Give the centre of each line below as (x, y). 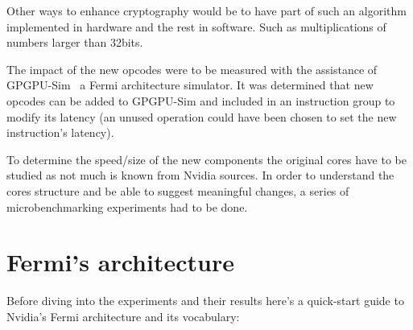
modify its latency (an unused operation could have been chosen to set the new (202, 116)
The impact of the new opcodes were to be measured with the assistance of (192, 69)
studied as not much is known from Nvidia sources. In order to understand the (200, 175)
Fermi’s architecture (120, 262)
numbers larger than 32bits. (75, 42)
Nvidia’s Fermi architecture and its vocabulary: (123, 316)
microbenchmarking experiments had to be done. (127, 206)
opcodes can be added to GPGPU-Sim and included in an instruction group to (201, 100)
